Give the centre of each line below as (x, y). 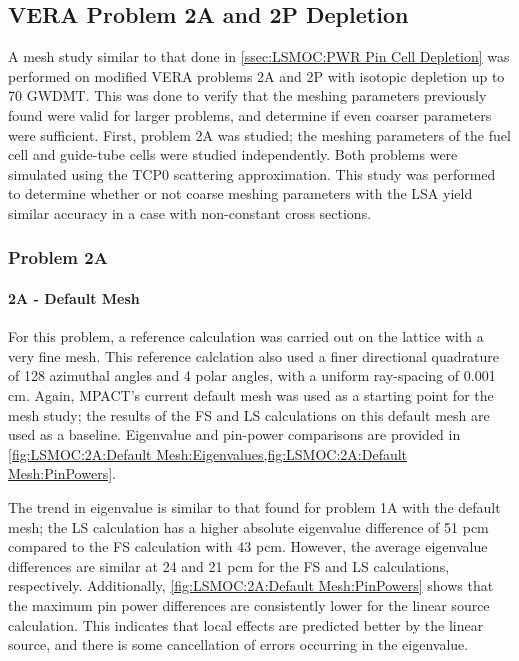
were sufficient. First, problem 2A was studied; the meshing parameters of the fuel (259, 134)
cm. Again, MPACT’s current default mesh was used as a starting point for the (251, 394)
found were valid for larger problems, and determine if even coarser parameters (250, 114)
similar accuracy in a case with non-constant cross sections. (190, 212)
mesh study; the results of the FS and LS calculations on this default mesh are (249, 414)
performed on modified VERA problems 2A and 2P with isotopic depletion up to (256, 75)
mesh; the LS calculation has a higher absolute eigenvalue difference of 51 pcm (248, 526)
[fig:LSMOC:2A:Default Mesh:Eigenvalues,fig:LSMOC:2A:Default (208, 453)
